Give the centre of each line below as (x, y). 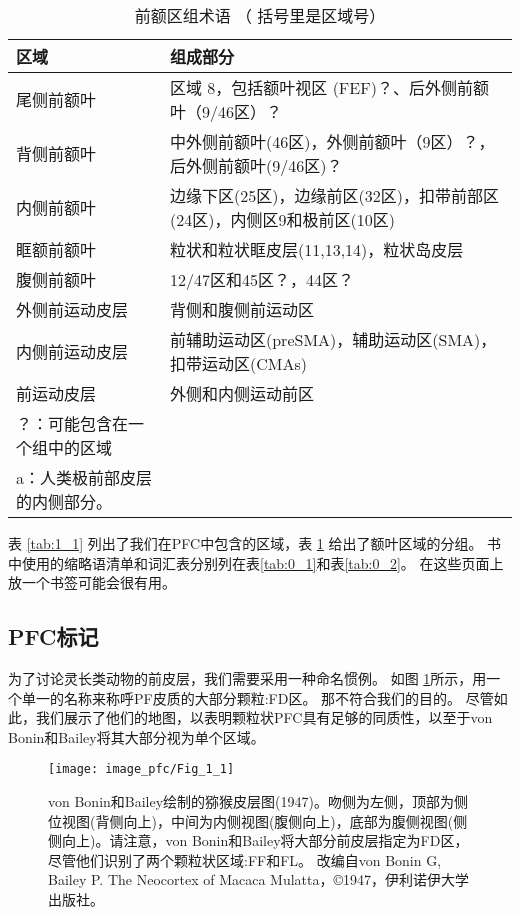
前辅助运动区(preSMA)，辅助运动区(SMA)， (333, 339)
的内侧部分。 (64, 501)
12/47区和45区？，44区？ (261, 279)
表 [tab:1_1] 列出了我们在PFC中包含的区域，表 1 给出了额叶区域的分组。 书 (255, 543)
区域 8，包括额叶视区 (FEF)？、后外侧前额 (329, 87)
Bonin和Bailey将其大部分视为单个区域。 (136, 736)
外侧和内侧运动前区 (241, 393)
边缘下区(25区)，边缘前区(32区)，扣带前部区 (334, 195)
